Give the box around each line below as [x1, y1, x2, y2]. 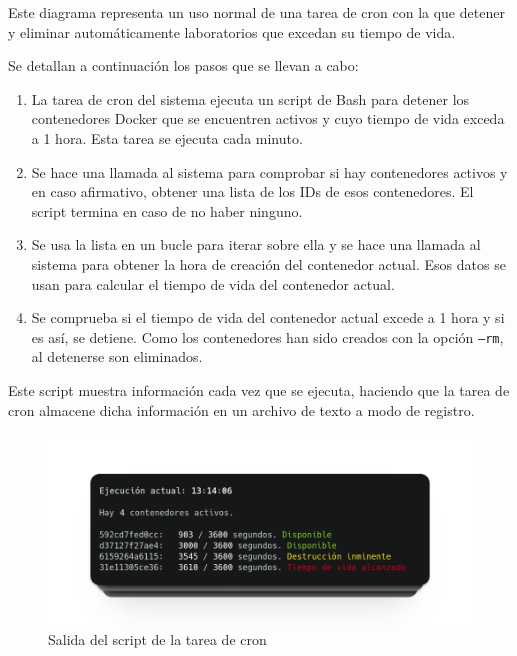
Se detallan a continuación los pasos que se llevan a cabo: [8, 55, 359, 76]
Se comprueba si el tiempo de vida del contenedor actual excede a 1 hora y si [31, 307, 505, 328]
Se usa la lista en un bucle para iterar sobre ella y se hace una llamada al [31, 234, 481, 255]
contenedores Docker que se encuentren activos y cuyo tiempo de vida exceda [31, 108, 505, 129]
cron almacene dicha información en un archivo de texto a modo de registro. [8, 399, 475, 420]
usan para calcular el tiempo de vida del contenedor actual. [31, 273, 395, 294]
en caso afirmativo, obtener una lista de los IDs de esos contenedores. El [31, 181, 474, 202]
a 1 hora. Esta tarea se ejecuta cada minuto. [31, 127, 303, 148]
